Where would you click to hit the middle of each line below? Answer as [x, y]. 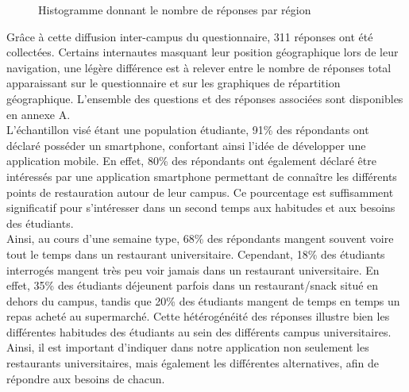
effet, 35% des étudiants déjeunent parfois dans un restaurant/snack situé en [193, 285]
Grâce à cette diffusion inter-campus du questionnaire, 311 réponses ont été [190, 36]
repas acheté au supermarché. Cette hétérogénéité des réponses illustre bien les [198, 316]
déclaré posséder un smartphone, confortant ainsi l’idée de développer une [186, 145]
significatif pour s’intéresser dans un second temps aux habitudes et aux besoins [201, 208]
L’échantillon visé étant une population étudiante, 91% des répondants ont [188, 130]
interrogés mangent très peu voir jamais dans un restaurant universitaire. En [193, 269]
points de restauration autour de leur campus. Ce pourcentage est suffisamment [200, 192]
